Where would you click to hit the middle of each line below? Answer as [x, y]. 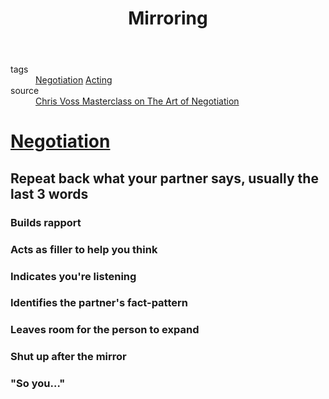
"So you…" [38, 384]
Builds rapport [46, 222]
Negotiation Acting [74, 80]
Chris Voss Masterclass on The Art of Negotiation [137, 101]
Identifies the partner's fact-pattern [99, 303]
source [25, 91]
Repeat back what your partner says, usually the [164, 178]
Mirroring [168, 18]
